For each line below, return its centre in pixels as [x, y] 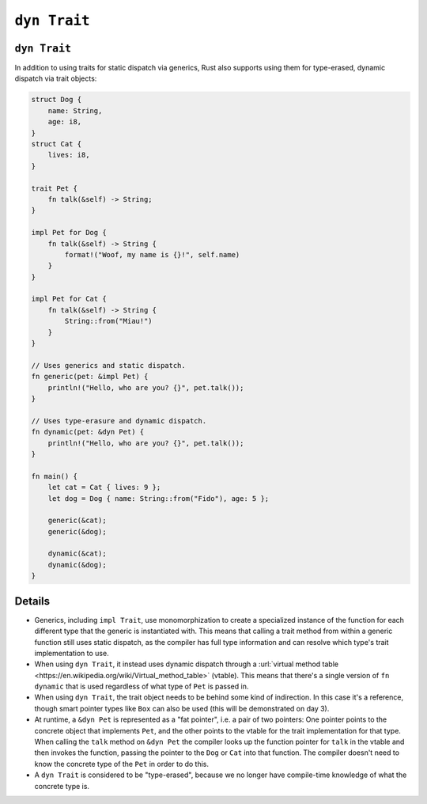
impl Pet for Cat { [69, 299]
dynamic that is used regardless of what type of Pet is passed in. [142, 686]
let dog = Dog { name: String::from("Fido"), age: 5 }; [159, 498]
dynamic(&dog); [77, 565]
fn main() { [55, 476]
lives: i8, [69, 155]
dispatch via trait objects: [56, 78]
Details [32, 601]
